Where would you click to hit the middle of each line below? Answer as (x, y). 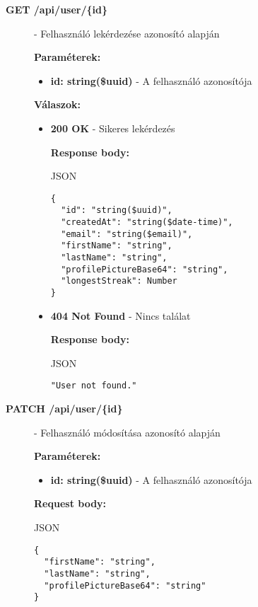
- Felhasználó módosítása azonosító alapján (127, 432)
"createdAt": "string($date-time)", (147, 222)
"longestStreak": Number (119, 281)
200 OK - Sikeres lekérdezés (113, 128)
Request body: (70, 503)
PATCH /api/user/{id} (64, 409)
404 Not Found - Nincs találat (121, 315)
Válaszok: (57, 104)
